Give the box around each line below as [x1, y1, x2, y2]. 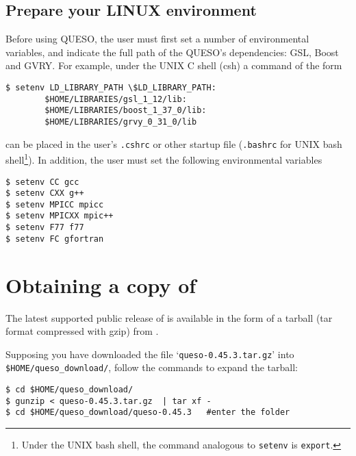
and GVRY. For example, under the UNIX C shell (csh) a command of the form [5, 58, 342, 73]
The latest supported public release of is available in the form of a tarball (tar [5, 310, 333, 325]
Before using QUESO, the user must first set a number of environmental [5, 31, 309, 46]
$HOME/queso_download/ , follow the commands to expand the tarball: [5, 360, 298, 375]
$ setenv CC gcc [5, 177, 79, 187]
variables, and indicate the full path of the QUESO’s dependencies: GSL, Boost [5, 45, 339, 59]
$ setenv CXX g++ [5, 188, 84, 199]
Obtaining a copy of [5, 270, 196, 299]
